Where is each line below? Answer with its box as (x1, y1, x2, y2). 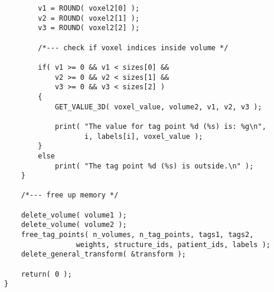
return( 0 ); (21, 270, 72, 278)
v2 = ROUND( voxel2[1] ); (38, 14, 140, 22)
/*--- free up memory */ (21, 191, 119, 200)
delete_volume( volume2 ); (21, 220, 127, 229)
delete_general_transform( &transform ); (21, 250, 186, 259)
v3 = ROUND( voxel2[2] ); (38, 24, 140, 33)
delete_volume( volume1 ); (21, 210, 127, 219)
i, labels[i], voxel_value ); (84, 132, 203, 141)
